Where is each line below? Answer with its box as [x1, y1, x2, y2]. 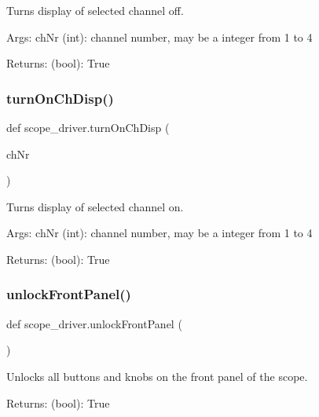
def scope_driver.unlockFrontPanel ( [6, 315, 182, 331]
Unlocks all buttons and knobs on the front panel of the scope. [6, 368, 308, 384]
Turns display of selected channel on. [6, 198, 184, 214]
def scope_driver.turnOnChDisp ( [6, 119, 170, 135]
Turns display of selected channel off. [6, 2, 184, 18]
